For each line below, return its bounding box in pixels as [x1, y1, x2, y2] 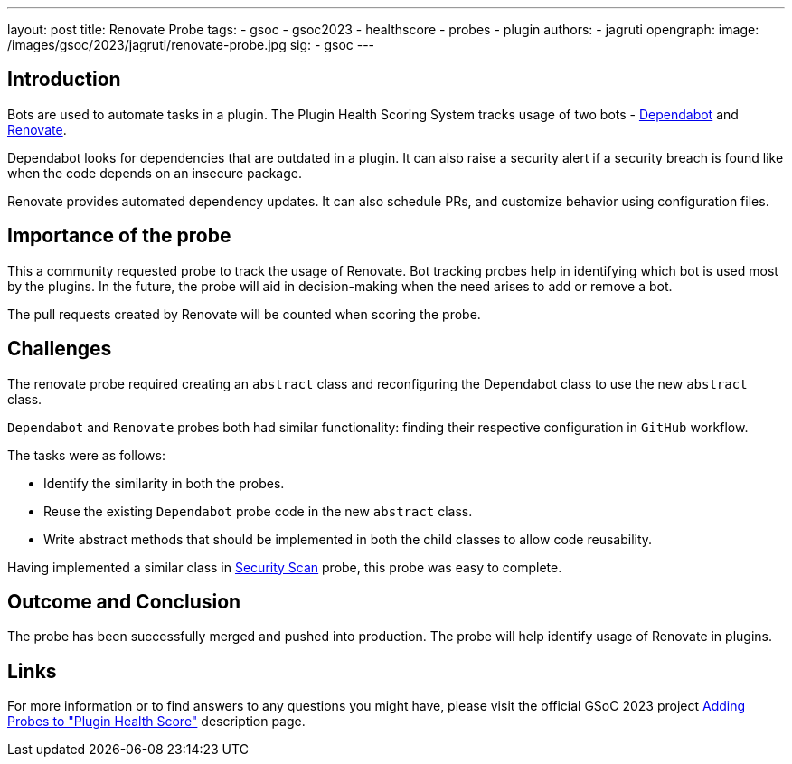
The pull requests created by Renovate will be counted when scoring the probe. [7, 306, 481, 322]
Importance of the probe [7, 224, 231, 248]
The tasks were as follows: [7, 447, 165, 463]
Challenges [7, 337, 112, 361]
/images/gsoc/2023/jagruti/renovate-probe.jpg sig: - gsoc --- [7, 37, 375, 52]
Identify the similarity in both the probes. [43, 475, 285, 491]
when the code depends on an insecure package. [7, 165, 302, 181]
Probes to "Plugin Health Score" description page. [7, 713, 306, 730]
